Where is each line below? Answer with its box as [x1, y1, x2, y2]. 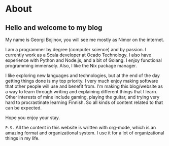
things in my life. [5, 135, 40, 141]
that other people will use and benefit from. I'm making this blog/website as [5, 83, 163, 89]
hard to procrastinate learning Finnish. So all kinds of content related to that [5, 99, 163, 105]
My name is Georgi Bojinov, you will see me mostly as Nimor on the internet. [5, 36, 164, 43]
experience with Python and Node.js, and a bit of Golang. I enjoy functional [5, 57, 162, 63]
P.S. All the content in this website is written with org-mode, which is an [5, 125, 156, 130]
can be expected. [5, 105, 42, 111]
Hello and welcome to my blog [5, 23, 103, 32]
